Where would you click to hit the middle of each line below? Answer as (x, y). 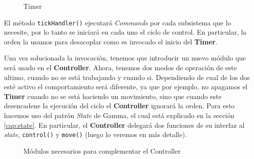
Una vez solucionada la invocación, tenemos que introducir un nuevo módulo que (125, 58)
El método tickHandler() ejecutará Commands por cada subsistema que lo (117, 22)
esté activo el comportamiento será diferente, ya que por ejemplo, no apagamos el (126, 87)
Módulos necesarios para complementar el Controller (102, 150)
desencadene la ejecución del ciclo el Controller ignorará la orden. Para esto (119, 106)
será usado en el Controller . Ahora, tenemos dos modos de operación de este (120, 68)
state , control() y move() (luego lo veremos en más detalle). (95, 134)
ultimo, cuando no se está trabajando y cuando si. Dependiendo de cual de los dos (127, 77)
